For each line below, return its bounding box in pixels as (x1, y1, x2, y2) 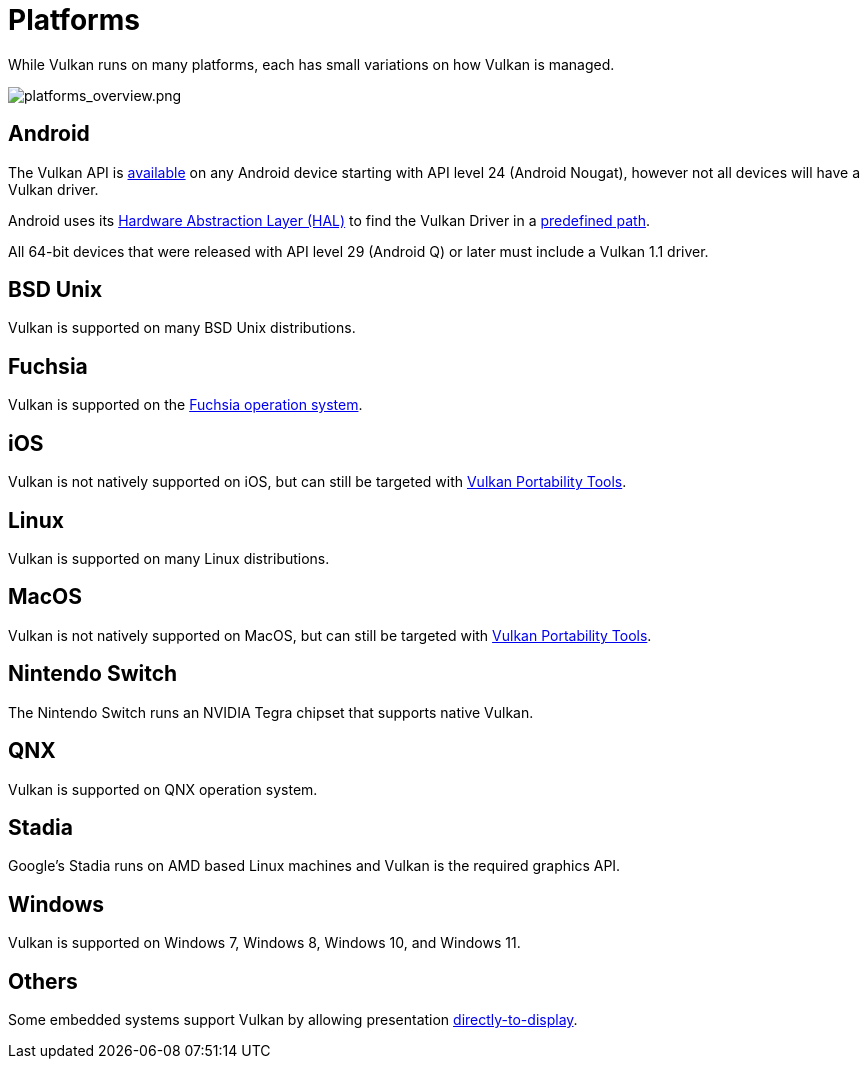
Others (8, 968, 78, 994)
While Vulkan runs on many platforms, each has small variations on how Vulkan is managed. (8, 55, 615, 73)
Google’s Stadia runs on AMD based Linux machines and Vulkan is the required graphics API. (8, 857, 621, 875)
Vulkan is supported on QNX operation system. (8, 780, 318, 798)
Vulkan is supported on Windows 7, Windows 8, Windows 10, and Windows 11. (8, 934, 521, 952)
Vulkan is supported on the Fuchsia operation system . (8, 396, 363, 414)
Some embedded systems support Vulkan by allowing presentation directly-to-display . (8, 1011, 578, 1029)
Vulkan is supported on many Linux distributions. (8, 549, 330, 567)
